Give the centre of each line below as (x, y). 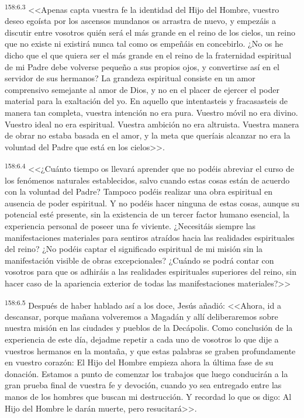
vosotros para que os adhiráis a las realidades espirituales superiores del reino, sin (151, 272)
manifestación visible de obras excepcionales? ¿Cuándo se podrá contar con (139, 260)
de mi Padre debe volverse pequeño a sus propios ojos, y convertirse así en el (142, 66)
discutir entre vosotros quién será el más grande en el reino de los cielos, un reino (150, 32)
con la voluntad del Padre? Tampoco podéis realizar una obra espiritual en (139, 191)
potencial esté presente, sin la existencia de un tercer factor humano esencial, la (147, 214)
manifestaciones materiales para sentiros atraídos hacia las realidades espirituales (150, 237)
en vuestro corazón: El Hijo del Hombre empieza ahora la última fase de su (139, 362)
